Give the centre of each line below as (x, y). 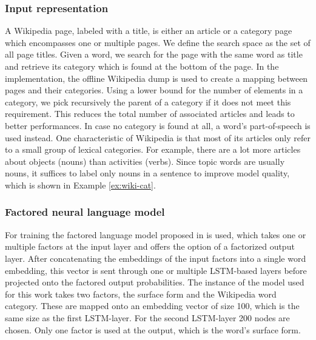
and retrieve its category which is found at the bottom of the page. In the (142, 66)
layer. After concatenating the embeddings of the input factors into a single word (156, 258)
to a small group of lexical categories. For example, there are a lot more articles (153, 149)
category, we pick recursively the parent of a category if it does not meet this (148, 102)
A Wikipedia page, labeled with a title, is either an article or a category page (149, 31)
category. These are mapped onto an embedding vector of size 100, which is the (152, 306)
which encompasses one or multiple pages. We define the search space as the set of (158, 42)
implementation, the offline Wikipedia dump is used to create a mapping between (156, 78)
